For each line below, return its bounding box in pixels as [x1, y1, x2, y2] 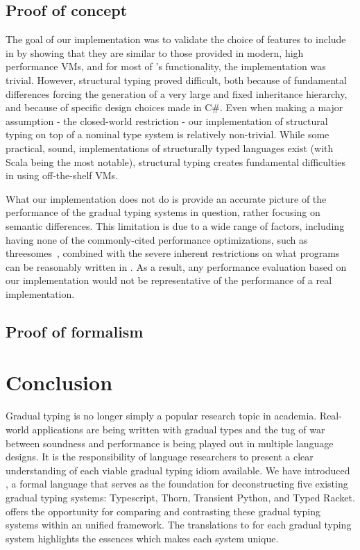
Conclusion [6, 368, 113, 397]
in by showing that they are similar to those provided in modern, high [6, 45, 304, 60]
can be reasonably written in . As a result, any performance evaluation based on [6, 259, 347, 274]
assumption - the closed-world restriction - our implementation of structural [6, 113, 328, 128]
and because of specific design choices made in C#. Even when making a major [6, 100, 343, 115]
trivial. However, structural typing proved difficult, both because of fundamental [6, 72, 347, 87]
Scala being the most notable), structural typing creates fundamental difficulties [6, 154, 346, 169]
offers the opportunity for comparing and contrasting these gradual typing [6, 503, 320, 518]
